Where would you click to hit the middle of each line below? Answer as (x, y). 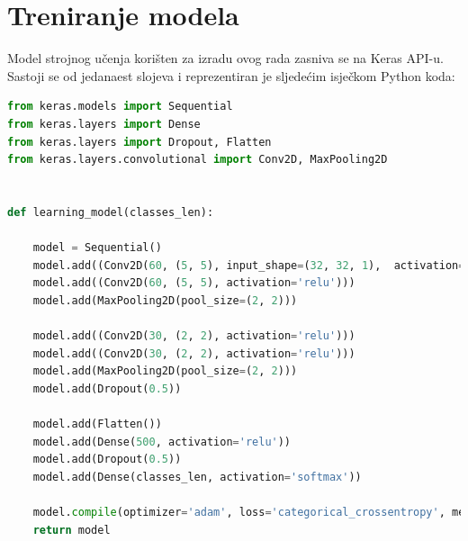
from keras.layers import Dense (104, 124)
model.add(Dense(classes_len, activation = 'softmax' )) (197, 477)
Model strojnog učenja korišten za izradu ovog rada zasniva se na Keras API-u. (225, 58)
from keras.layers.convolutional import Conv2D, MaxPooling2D (198, 160)
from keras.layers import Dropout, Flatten (139, 142)
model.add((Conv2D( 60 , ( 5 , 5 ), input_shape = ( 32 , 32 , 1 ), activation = (249, 265)
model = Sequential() (97, 248)
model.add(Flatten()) (97, 424)
